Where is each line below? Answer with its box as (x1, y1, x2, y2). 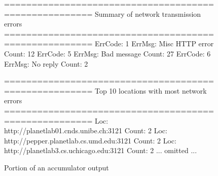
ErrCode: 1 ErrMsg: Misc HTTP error (94, 38, 214, 49)
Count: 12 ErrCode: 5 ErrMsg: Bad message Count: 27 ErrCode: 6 (4, 48, 211, 58)
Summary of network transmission (94, 8, 201, 19)
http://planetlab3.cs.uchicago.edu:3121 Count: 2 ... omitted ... (4, 145, 197, 156)
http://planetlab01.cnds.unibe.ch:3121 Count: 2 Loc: (4, 125, 167, 136)
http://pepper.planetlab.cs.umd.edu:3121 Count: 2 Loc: (4, 135, 176, 145)
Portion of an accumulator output (4, 162, 109, 172)
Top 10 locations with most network (94, 85, 207, 96)
